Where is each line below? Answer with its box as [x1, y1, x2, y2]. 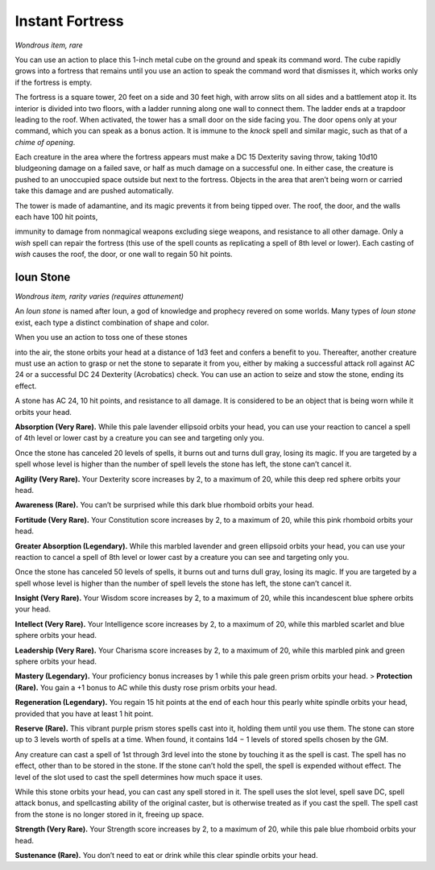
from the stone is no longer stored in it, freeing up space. [14, 810, 205, 819]
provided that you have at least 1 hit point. [14, 709, 154, 719]
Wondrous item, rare [14, 40, 84, 50]
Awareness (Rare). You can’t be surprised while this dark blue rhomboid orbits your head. [14, 500, 314, 510]
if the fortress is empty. [14, 77, 93, 87]
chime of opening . [14, 137, 76, 147]
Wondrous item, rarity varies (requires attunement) [14, 292, 184, 301]
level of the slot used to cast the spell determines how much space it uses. [14, 772, 263, 781]
